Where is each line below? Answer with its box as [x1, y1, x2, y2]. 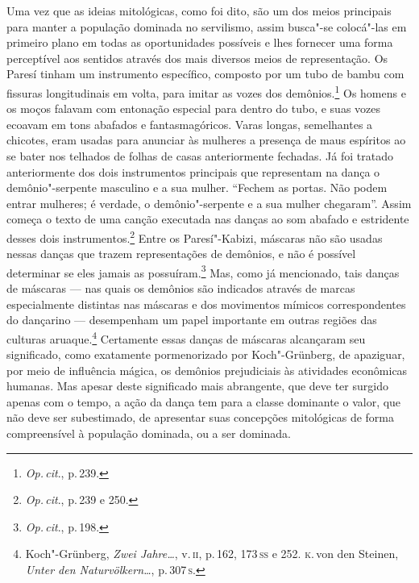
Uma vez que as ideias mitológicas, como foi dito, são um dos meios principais [6, 2, 392, 19]
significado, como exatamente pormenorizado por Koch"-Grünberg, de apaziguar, [6, 346, 405, 363]
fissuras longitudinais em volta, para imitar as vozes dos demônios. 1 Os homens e [6, 81, 406, 101]
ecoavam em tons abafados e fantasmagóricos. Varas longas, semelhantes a [6, 115, 373, 132]
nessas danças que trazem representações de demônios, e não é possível [6, 245, 356, 262]
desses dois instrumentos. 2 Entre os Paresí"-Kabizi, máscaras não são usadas [6, 227, 383, 246]
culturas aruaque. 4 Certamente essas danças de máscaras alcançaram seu [6, 327, 366, 347]
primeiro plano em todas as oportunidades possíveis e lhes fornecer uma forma [6, 34, 393, 51]
